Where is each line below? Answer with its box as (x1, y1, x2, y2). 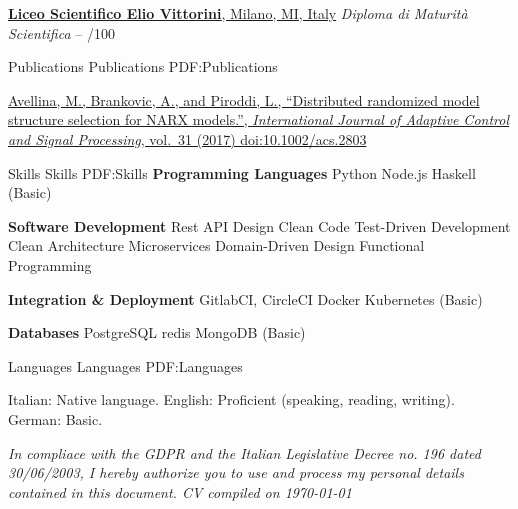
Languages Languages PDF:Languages (8, 355, 243, 376)
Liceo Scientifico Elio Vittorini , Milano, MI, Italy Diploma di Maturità (8, 3, 468, 23)
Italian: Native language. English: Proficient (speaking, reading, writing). (8, 389, 455, 410)
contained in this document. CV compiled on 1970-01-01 (8, 481, 352, 502)
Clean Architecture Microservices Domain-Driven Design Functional (8, 235, 425, 256)
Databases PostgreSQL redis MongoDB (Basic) (8, 322, 306, 343)
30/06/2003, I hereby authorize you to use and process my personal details (8, 462, 464, 483)
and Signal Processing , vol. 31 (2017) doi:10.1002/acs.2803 (8, 128, 367, 149)
